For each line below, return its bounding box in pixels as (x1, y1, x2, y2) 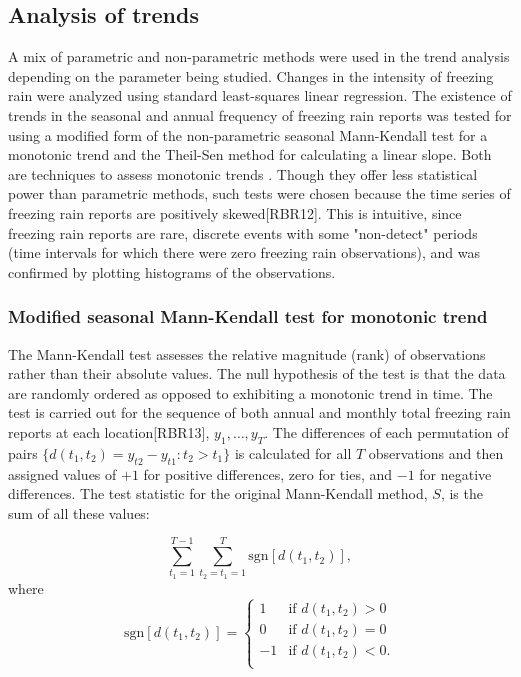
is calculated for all (234, 442, 352, 463)
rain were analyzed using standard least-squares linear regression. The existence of (8, 85, 512, 106)
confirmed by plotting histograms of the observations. (8, 261, 336, 282)
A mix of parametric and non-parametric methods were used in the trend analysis (8, 46, 510, 67)
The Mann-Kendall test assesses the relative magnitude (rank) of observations (8, 343, 486, 364)
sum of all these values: (8, 502, 150, 523)
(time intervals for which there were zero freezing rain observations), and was (8, 242, 480, 263)
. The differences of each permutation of (264, 421, 509, 442)
